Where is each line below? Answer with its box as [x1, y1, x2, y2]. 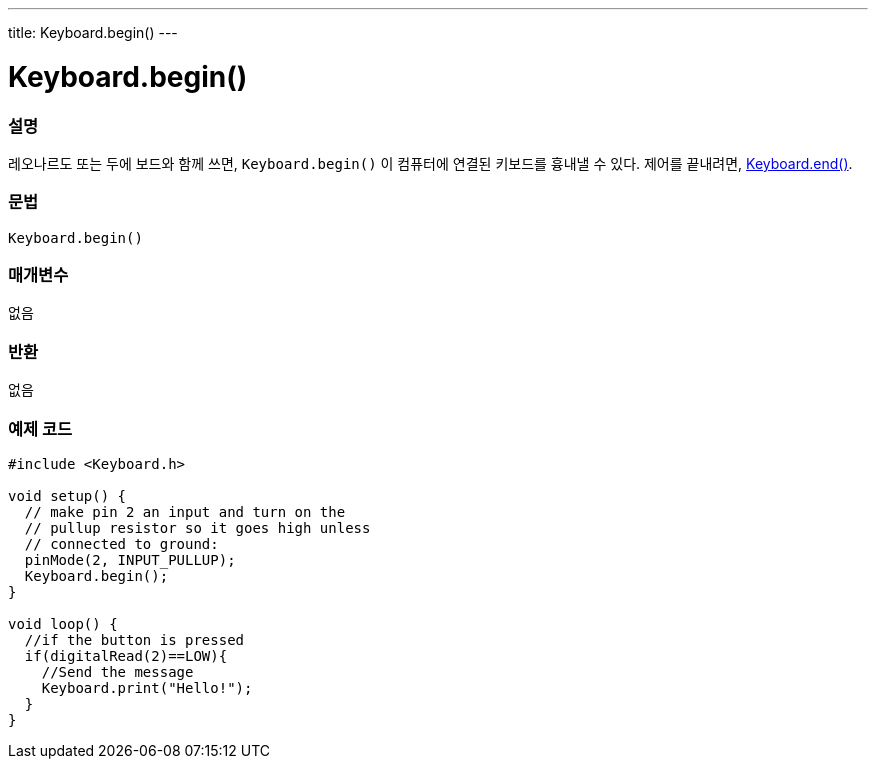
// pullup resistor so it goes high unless [24, 519, 371, 536]
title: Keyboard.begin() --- [8, 24, 178, 41]
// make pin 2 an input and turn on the [24, 503, 346, 520]
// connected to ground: [24, 535, 219, 552]
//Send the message [41, 663, 194, 680]
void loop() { [8, 615, 118, 632]
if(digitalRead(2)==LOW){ [24, 647, 228, 664]
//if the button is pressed [24, 631, 245, 648]
